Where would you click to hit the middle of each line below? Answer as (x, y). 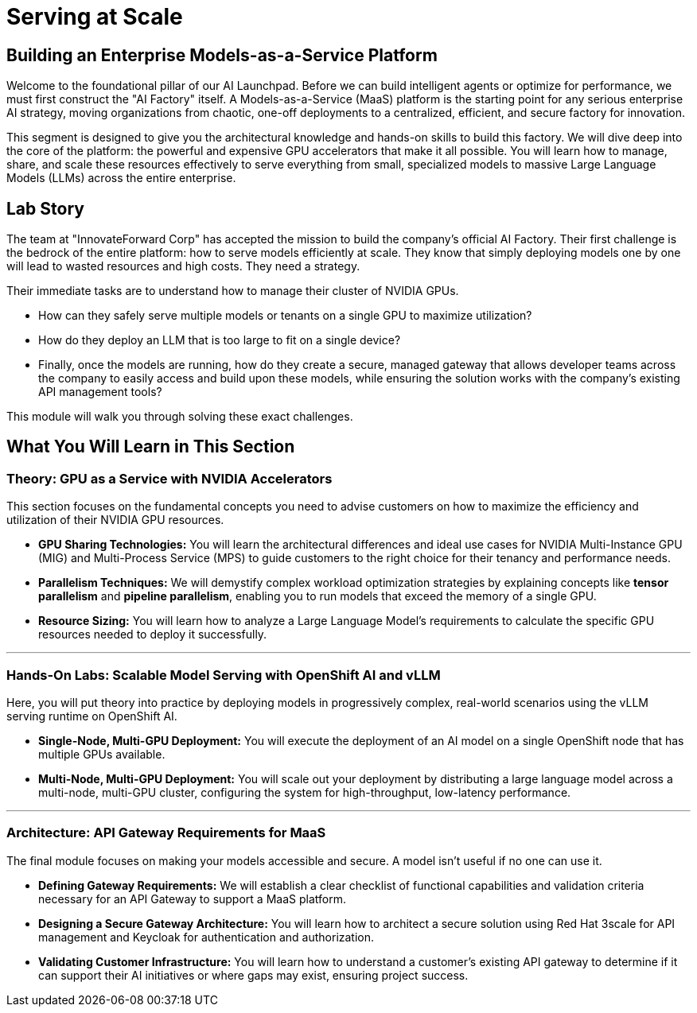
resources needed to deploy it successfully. (153, 635)
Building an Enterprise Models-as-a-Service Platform (222, 55)
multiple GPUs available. (102, 754)
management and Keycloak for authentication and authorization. (206, 937)
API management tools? (100, 392)
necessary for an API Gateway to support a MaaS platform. (192, 899)
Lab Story (45, 208)
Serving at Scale (95, 17)
